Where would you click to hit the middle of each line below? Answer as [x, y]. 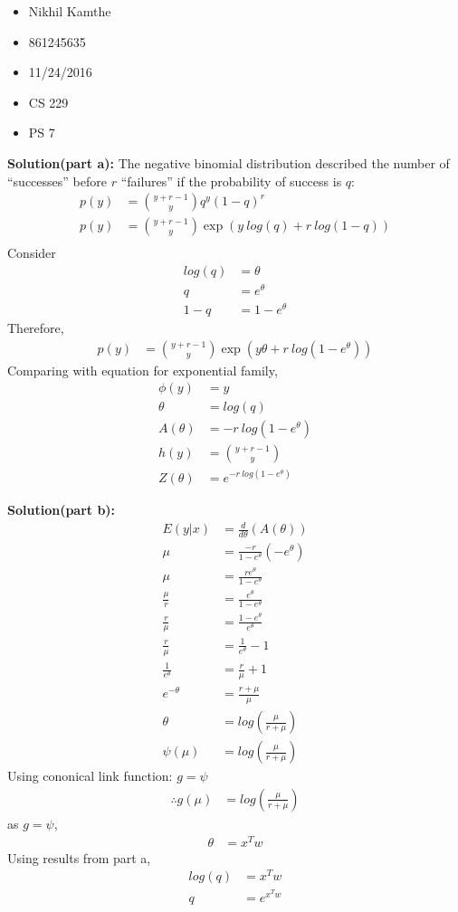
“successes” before [57, 180]
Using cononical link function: [90, 776]
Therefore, [36, 328]
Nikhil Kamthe [70, 11]
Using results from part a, [79, 857]
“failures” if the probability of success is [231, 180]
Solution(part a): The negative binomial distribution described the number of [229, 162]
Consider [32, 253]
